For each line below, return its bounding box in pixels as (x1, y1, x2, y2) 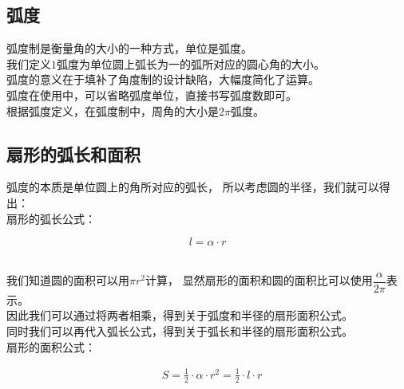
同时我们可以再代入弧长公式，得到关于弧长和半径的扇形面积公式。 (6, 323, 353, 339)
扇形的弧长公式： (6, 210, 96, 226)
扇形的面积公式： (6, 338, 96, 355)
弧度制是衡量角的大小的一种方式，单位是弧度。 (6, 40, 252, 57)
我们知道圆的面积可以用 (6, 272, 129, 289)
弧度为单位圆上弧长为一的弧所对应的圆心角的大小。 (57, 55, 325, 72)
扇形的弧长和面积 (6, 141, 141, 166)
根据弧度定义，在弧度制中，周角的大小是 (6, 102, 219, 119)
